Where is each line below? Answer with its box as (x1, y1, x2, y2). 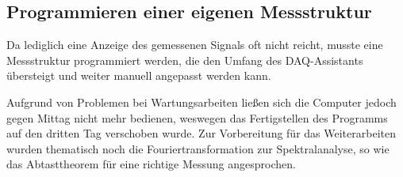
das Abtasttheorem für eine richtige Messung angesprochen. (6, 156, 296, 172)
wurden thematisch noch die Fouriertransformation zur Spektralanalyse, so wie (6, 140, 390, 156)
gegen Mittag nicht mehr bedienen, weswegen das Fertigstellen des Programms (6, 109, 388, 126)
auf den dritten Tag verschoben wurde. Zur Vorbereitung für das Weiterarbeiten (6, 125, 396, 141)
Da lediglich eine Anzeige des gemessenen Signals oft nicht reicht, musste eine (6, 36, 383, 53)
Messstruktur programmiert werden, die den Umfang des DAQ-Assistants (6, 51, 363, 68)
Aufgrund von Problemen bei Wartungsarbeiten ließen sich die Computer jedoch (6, 93, 397, 110)
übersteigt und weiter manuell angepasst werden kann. (6, 67, 271, 84)
